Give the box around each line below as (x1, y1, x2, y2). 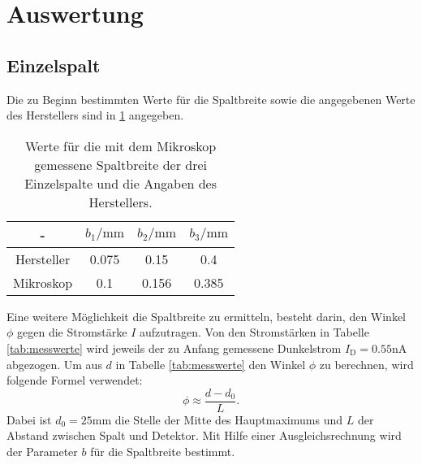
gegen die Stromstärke (17, 324, 127, 341)
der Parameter (6, 442, 78, 459)
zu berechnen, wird (319, 355, 414, 372)
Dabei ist (6, 411, 52, 428)
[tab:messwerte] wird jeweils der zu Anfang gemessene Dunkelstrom (6, 339, 342, 356)
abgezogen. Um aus (6, 355, 102, 372)
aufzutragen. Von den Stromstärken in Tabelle (140, 324, 369, 341)
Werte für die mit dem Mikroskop (24, 136, 217, 155)
